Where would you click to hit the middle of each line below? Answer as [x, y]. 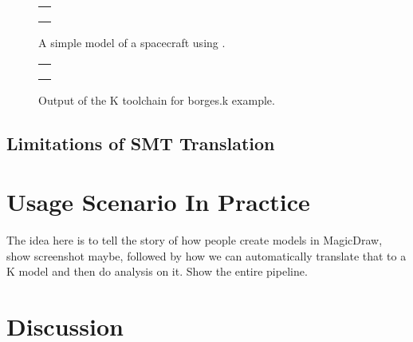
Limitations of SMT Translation [141, 143]
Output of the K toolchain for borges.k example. [157, 99]
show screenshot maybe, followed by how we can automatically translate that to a [206, 255]
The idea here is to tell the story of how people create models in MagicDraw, [195, 240]
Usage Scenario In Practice [158, 202]
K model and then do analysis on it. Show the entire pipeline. [157, 271]
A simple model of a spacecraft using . [132, 42]
